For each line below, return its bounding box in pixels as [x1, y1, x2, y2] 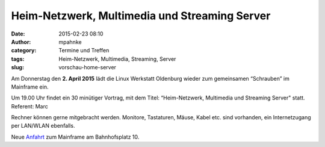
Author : [11, 38, 31, 45]
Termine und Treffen [58, 47, 110, 54]
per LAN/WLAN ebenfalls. [11, 122, 75, 130]
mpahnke [58, 38, 82, 45]
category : [11, 47, 37, 54]
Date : [11, 30, 25, 37]
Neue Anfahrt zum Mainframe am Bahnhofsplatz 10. [11, 133, 140, 140]
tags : [11, 55, 25, 63]
